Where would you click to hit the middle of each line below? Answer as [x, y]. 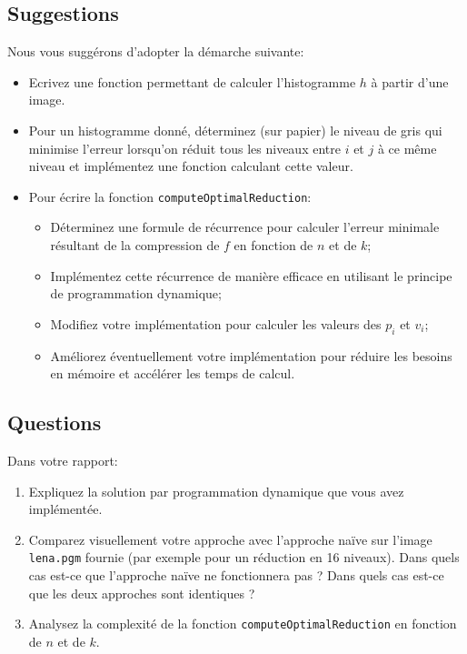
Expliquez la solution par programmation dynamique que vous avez [216, 491]
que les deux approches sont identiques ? [142, 593]
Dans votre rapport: [63, 460]
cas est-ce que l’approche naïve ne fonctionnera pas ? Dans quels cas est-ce [236, 575]
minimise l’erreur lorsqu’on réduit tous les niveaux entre [184, 148]
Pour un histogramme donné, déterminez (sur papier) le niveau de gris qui [235, 130]
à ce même [407, 148]
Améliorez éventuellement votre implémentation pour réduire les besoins [251, 355]
